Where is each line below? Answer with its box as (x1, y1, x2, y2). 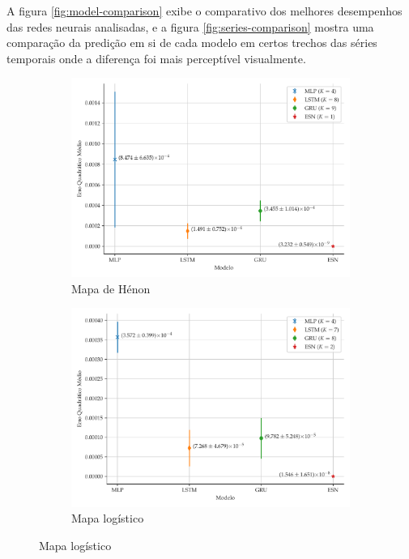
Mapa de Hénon (71, 279, 151, 297)
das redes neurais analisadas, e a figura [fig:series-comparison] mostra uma (6, 18, 374, 35)
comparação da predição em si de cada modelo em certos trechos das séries (6, 34, 377, 51)
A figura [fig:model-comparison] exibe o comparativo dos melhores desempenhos (6, 2, 403, 19)
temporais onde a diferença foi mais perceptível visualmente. (6, 49, 306, 66)
